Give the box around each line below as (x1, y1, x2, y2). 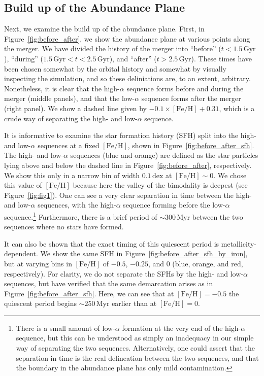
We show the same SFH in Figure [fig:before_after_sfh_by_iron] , (40, 248, 248, 259)
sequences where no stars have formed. (4, 221, 124, 232)
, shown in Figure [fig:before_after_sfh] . (127, 140, 254, 150)
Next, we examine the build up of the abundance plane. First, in (4, 23, 205, 34)
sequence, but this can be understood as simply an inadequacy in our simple (16, 332, 254, 343)
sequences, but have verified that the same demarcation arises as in (4, 278, 213, 289)
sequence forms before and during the (126, 83, 244, 93)
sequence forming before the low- (123, 199, 225, 210)
